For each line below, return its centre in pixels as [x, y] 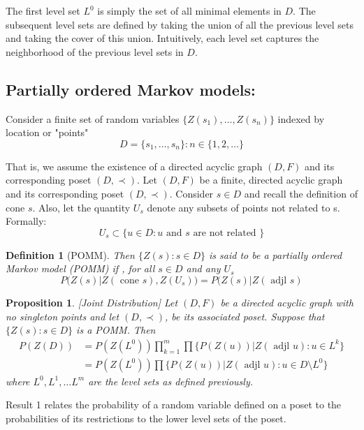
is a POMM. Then [116, 330]
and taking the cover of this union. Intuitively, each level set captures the [162, 38]
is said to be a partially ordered [276, 254]
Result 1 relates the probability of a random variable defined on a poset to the [174, 405]
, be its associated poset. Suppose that [245, 316]
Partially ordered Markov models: [131, 89]
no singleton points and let [63, 316]
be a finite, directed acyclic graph [271, 180]
